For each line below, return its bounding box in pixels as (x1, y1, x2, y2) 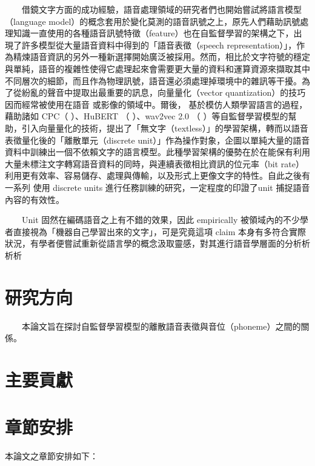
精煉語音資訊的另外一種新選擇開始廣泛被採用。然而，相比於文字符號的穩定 (13, 50, 310, 63)
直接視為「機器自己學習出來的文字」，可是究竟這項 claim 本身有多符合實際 (13, 225, 306, 238)
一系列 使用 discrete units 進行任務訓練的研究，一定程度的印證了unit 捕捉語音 (5, 181, 310, 193)
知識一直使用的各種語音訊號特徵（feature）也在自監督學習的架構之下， (13, 27, 294, 39)
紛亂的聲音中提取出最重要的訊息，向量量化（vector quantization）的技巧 (21, 86, 306, 99)
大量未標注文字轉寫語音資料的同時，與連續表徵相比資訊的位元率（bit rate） (5, 157, 304, 170)
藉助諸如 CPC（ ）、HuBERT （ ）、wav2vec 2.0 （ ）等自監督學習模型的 (5, 110, 288, 122)
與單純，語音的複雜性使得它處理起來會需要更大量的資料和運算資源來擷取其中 (5, 62, 310, 75)
